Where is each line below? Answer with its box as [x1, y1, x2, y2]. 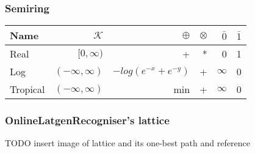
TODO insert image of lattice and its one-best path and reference [5, 136, 250, 149]
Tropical [10, 82, 45, 97]
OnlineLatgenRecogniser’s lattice [5, 113, 170, 128]
